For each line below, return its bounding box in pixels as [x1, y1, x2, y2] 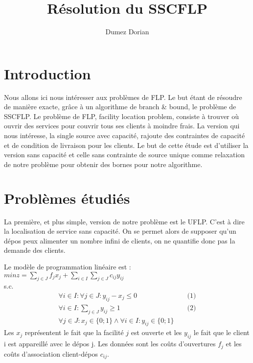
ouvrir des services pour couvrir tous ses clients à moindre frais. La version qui [4, 121, 240, 131]
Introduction [4, 63, 91, 83]
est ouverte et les [131, 327, 182, 338]
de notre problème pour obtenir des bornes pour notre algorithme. [4, 159, 203, 169]
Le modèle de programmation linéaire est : [4, 261, 131, 271]
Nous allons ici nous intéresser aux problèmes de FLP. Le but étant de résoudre [4, 92, 242, 102]
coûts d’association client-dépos [4, 348, 98, 359]
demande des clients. [4, 245, 66, 255]
